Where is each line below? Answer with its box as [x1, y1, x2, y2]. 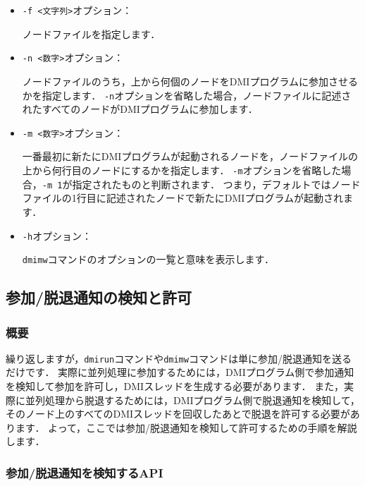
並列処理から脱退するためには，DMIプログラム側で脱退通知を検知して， [25, 392, 360, 407]
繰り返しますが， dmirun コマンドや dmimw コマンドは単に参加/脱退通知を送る [6, 351, 352, 365]
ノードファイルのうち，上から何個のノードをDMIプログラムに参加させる [22, 73, 358, 88]
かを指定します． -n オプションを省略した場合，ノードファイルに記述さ [22, 87, 352, 102]
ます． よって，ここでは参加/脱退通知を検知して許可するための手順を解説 [15, 420, 357, 435]
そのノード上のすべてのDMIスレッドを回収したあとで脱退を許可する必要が [6, 406, 350, 421]
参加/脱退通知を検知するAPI [6, 463, 163, 481]
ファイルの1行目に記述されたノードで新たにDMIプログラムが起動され [22, 190, 343, 205]
